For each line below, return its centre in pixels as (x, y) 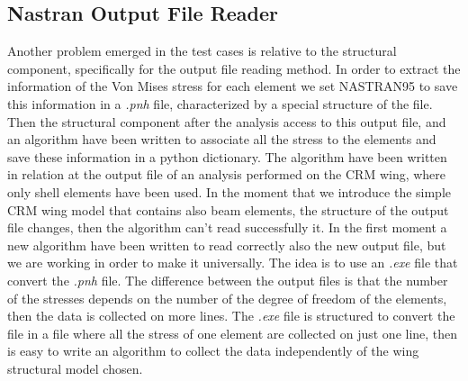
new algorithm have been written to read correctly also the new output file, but (227, 245)
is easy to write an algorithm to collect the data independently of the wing (213, 351)
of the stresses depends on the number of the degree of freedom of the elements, (227, 298)
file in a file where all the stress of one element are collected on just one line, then (233, 333)
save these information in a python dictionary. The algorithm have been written (227, 156)
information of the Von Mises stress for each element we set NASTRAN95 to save (233, 86)
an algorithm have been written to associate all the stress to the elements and (222, 139)
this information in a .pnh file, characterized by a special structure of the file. (220, 103)
